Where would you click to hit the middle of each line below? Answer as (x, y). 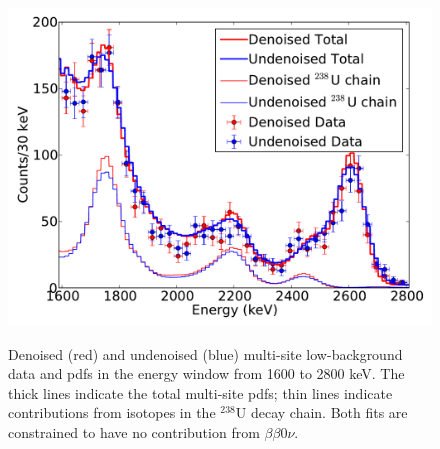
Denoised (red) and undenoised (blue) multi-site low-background (205, 353)
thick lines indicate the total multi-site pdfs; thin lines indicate (200, 392)
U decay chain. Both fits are (321, 412)
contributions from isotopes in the (112, 412)
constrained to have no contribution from (134, 431)
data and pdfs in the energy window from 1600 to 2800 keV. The (206, 373)
